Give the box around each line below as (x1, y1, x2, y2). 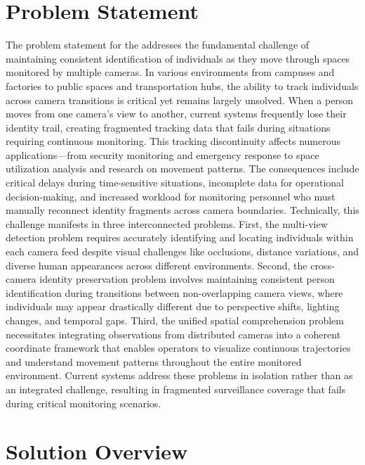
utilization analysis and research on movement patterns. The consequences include (6, 161, 359, 176)
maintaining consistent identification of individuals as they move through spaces (6, 51, 350, 65)
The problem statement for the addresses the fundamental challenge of (6, 37, 310, 52)
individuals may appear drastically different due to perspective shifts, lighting (6, 299, 340, 314)
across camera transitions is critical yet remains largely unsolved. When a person (6, 92, 354, 107)
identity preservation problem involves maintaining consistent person (39, 272, 335, 286)
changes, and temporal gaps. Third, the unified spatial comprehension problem (6, 313, 344, 327)
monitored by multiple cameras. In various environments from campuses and (6, 65, 335, 79)
